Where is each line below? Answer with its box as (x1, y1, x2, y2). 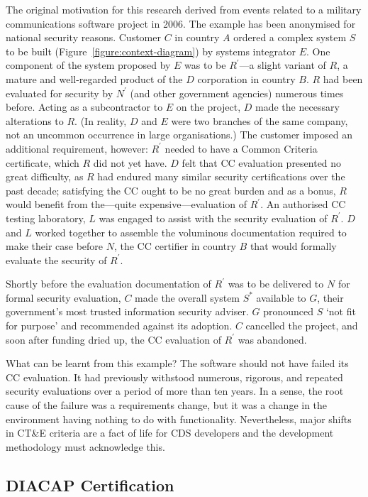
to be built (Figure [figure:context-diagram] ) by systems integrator (6, 43, 296, 58)
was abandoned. (238, 332, 307, 346)
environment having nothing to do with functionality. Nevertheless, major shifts (6, 411, 352, 426)
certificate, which (6, 155, 79, 170)
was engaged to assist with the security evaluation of (99, 210, 328, 225)
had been (323, 71, 363, 86)
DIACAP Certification (6, 474, 174, 496)
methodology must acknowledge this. (6, 439, 165, 454)
